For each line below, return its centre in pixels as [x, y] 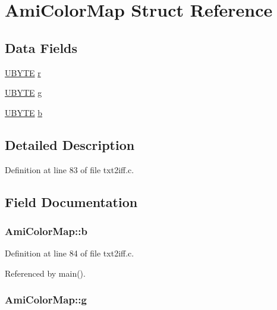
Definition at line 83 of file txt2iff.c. [70, 169]
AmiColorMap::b [46, 231]
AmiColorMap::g [46, 300]
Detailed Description [70, 144]
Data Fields [41, 47]
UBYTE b [24, 112]
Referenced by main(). [45, 273]
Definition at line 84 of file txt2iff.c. [70, 253]
